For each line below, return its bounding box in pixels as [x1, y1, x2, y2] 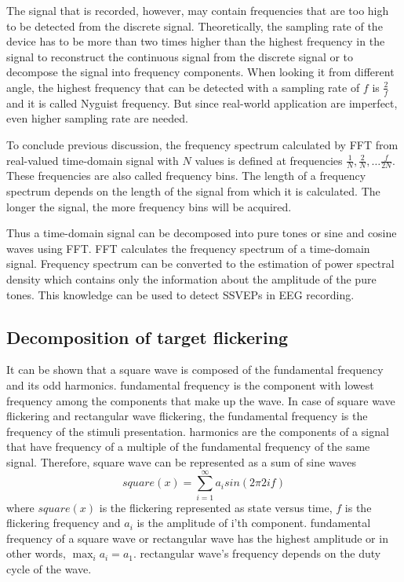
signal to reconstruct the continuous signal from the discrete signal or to [6, 48, 354, 64]
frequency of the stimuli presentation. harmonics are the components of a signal [6, 423, 389, 439]
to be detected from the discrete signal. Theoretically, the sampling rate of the [6, 17, 383, 34]
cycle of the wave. [6, 561, 92, 577]
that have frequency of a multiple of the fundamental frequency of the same [6, 438, 370, 455]
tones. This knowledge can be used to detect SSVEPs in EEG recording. [6, 286, 355, 302]
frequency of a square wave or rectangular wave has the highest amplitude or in [6, 529, 388, 546]
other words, [6, 545, 66, 562]
